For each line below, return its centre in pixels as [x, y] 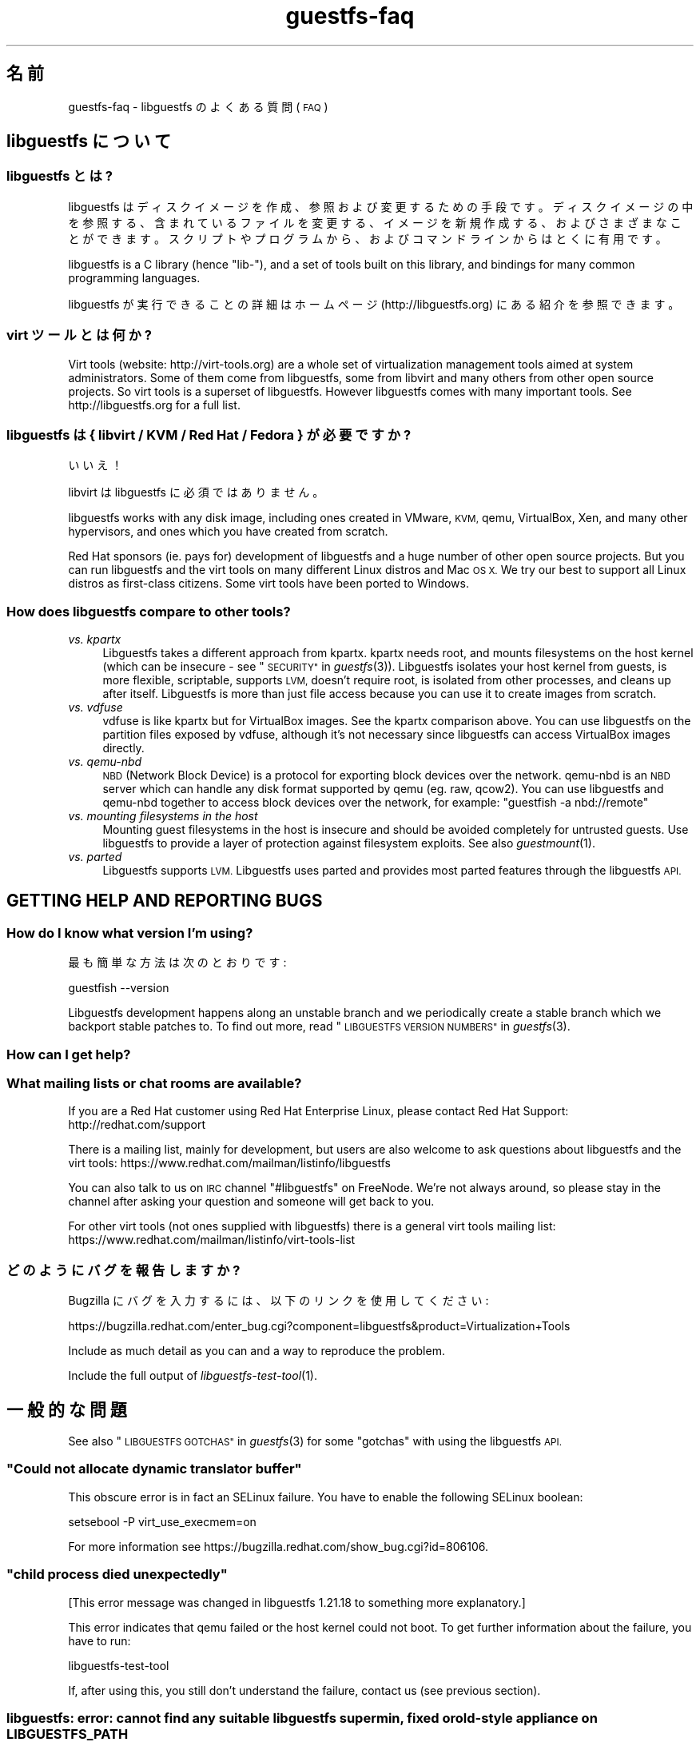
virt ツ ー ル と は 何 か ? [79, 335]
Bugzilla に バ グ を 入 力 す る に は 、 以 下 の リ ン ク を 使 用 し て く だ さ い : [278, 1301]
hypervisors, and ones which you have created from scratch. [228, 532]
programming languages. [134, 277]
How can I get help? [69, 1054]
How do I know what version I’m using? [130, 933]
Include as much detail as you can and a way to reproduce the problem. [257, 1351]
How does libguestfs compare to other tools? [149, 611]
